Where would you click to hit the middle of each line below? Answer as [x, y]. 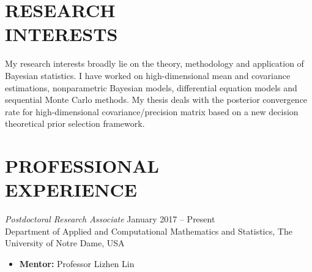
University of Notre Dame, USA [65, 243]
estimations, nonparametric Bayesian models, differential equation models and [151, 87]
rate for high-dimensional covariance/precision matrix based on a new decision [152, 111]
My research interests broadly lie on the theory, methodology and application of [154, 63]
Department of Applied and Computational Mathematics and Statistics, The [149, 231]
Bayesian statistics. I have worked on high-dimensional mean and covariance [148, 75]
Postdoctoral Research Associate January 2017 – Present [110, 219]
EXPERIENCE [71, 190]
